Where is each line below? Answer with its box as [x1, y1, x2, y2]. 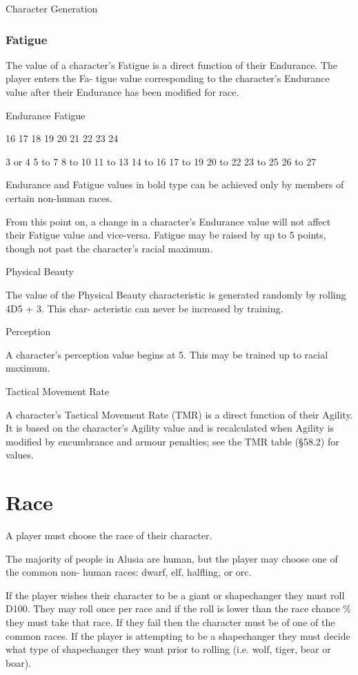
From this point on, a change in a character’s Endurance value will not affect [6, 214, 331, 228]
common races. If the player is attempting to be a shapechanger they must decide [6, 628, 350, 643]
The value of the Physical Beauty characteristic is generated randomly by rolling [6, 287, 346, 301]
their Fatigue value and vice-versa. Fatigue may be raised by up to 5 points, [6, 228, 326, 242]
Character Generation [6, 1, 98, 15]
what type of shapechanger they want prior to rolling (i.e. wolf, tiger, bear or [6, 642, 331, 656]
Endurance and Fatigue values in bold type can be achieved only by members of [6, 177, 344, 192]
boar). [6, 655, 32, 669]
